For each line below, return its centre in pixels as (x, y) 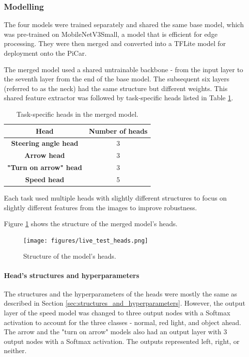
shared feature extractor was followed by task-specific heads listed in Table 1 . (119, 98)
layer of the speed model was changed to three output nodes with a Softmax (117, 313)
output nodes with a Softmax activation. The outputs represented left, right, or (122, 341)
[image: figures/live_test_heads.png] (86, 241)
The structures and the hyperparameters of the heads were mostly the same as (121, 293)
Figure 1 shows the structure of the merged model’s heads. (91, 224)
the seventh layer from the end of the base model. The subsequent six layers (117, 79)
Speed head (45, 179)
